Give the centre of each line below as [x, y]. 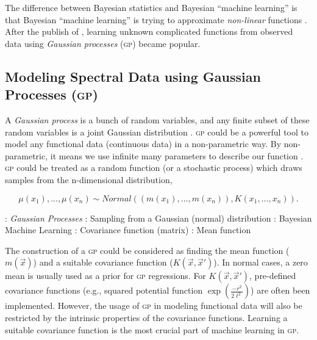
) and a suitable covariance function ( [103, 262]
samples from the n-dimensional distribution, [89, 179]
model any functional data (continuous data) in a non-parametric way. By [143, 144]
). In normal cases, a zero [261, 262]
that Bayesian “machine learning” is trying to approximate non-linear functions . [156, 19]
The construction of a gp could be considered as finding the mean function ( [147, 250]
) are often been [280, 290]
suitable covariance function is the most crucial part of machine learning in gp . [152, 329]
